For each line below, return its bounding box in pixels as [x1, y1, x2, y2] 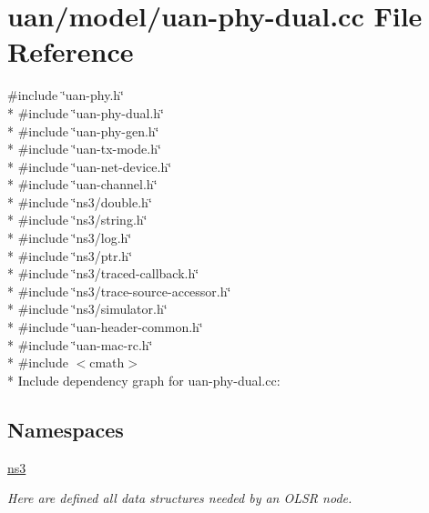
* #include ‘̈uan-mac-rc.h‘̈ [7, 335, 153, 354]
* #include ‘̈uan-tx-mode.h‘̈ [7, 139, 161, 158]
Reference [7, 33, 134, 70]
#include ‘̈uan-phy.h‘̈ [7, 85, 124, 105]
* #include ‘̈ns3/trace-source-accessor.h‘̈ [7, 281, 231, 300]
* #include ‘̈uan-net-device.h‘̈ [7, 156, 172, 176]
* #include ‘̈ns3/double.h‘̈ [7, 192, 152, 211]
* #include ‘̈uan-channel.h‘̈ [7, 175, 158, 194]
